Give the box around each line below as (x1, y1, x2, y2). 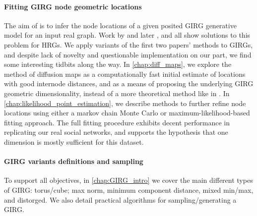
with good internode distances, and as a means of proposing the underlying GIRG (4, 78, 254, 89)
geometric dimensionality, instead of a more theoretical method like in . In (4, 88, 230, 98)
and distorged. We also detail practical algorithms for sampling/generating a (4, 194, 237, 205)
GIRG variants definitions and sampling (4, 156, 143, 166)
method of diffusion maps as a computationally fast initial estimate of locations (4, 68, 246, 79)
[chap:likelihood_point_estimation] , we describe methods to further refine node (4, 98, 246, 108)
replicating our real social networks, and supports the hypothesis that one (4, 127, 228, 137)
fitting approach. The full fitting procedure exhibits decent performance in (4, 117, 230, 127)
